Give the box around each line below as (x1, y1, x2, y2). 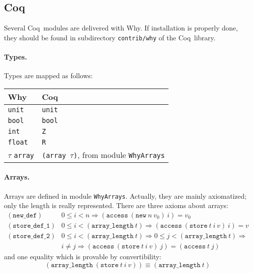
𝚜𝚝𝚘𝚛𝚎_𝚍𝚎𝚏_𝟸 (13, 232, 50, 240)
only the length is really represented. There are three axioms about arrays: (4, 200, 228, 211)
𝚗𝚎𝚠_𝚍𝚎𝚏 (13, 212, 37, 219)
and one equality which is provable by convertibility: (4, 251, 162, 262)
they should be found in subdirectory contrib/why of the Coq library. (4, 32, 216, 42)
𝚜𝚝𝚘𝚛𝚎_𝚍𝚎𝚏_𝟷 (13, 222, 50, 229)
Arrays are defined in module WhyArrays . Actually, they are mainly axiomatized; (4, 190, 247, 201)
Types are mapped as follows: (4, 70, 93, 81)
